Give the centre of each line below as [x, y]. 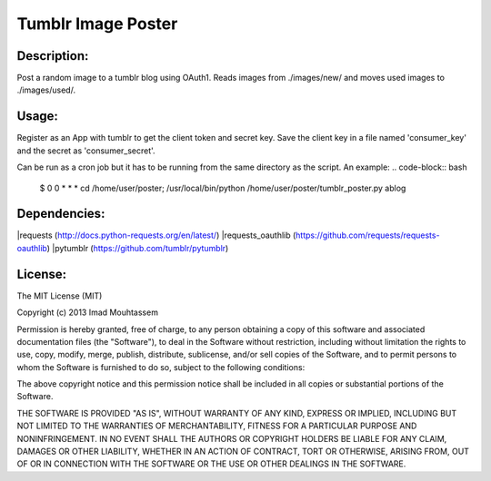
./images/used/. [46, 90]
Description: [53, 56]
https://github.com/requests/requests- [368, 235]
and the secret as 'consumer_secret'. [86, 151]
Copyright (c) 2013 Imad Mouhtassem [88, 312]
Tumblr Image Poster [97, 24]
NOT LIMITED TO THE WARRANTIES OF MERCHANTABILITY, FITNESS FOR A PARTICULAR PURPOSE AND [217, 426]
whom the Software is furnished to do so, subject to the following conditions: [161, 367]
